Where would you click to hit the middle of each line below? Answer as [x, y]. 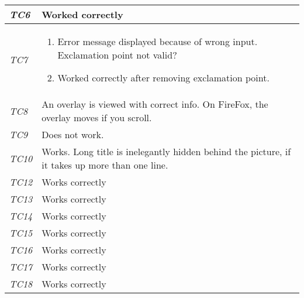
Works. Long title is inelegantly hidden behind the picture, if [166, 151]
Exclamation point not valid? [117, 55]
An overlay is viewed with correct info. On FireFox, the [155, 104]
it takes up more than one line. [105, 165]
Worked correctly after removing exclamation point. [163, 78]
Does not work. [73, 134]
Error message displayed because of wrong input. [158, 41]
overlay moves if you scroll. [97, 117]
